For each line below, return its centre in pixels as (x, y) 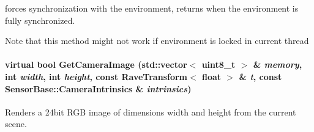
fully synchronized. (40, 20)
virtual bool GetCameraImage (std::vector (96, 64)
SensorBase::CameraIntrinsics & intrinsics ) (98, 88)
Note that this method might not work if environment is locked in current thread (157, 41)
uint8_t (219, 64)
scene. (16, 124)
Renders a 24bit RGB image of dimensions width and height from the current (151, 112)
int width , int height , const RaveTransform (96, 76)
